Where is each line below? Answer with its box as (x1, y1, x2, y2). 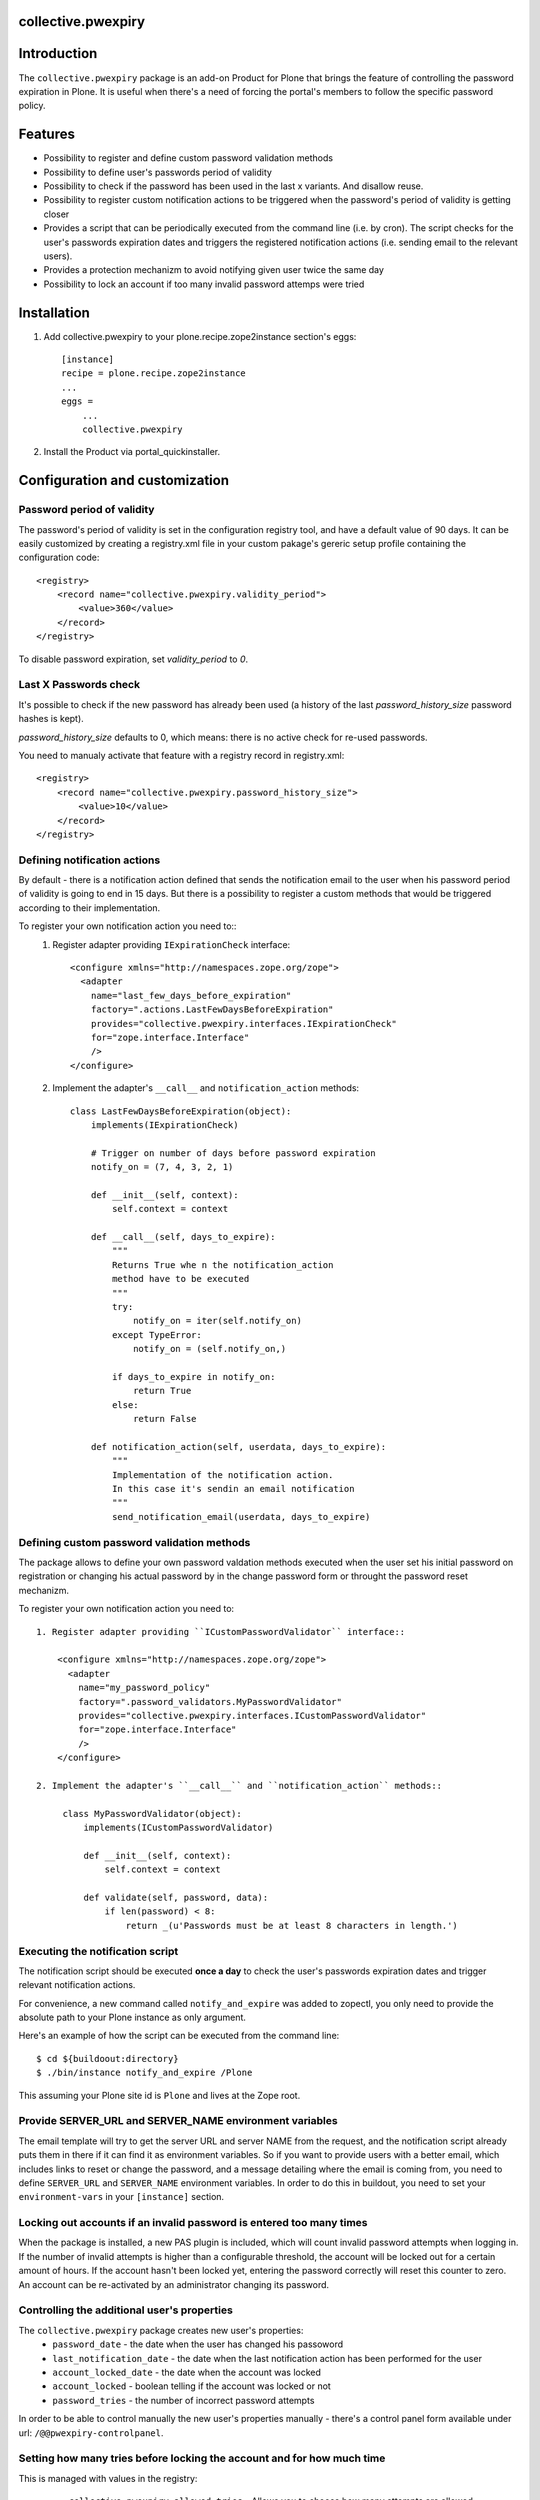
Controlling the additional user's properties (18, 2303, 234, 2317)
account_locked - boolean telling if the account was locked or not (52, 2380, 332, 2392)
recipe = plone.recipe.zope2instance (61, 368, 247, 379)
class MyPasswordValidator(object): (62, 1808, 242, 1819)
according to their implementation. (18, 901, 161, 914)
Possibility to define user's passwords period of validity (43, 166, 272, 178)
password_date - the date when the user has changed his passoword (52, 2338, 344, 2350)
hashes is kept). (18, 713, 84, 725)
